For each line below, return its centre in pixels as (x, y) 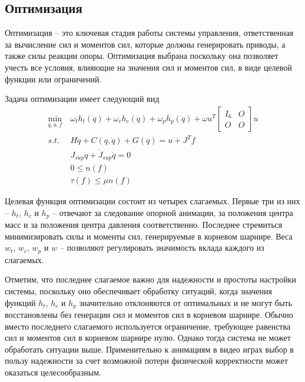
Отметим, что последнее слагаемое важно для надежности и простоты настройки (151, 279)
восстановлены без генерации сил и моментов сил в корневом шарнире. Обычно (149, 315)
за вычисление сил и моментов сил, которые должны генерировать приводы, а (145, 44)
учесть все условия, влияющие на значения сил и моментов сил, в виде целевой (148, 67)
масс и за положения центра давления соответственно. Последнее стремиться (144, 225)
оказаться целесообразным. (53, 372)
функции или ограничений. (53, 79)
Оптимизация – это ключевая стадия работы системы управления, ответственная (149, 33)
